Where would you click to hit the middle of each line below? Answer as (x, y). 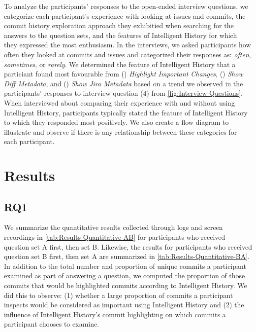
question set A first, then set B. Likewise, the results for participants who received (128, 246)
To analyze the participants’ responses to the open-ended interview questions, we (126, 6)
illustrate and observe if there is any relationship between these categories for (121, 131)
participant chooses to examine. (52, 324)
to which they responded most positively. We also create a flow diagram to (116, 122)
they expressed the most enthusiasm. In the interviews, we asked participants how (128, 45)
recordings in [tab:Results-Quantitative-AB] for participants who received (115, 237)
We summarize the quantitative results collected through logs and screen (113, 227)
